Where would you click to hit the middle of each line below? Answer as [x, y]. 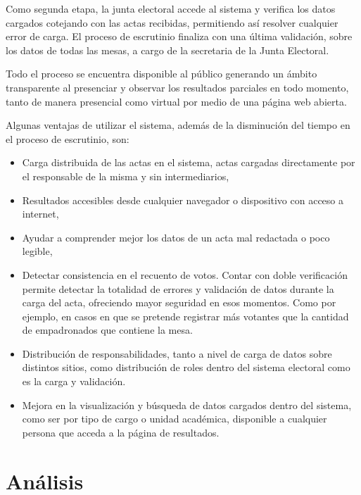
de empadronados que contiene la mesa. [107, 330]
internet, [40, 214]
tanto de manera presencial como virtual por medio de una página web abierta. [176, 101]
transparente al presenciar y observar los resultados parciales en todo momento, [177, 87]
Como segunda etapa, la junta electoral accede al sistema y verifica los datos [171, 8]
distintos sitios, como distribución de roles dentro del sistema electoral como [186, 367]
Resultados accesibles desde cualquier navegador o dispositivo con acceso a [183, 200]
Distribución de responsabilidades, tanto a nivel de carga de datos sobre [177, 353]
